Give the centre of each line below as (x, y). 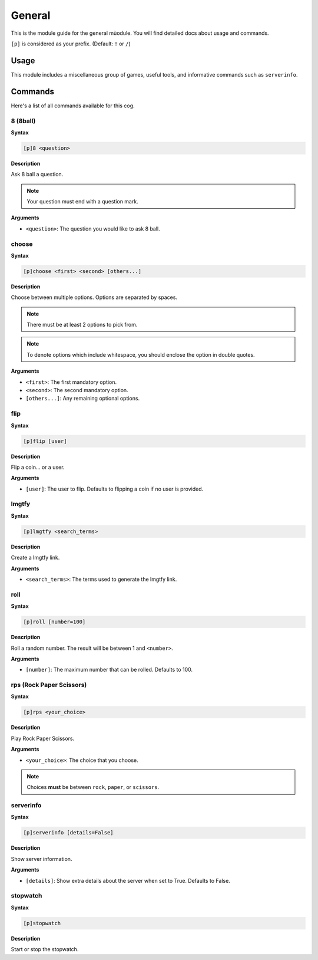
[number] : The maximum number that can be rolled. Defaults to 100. (109, 670)
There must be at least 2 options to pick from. (82, 325)
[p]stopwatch (42, 923)
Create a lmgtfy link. (35, 558)
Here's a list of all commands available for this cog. (73, 106)
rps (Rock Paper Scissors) (49, 685)
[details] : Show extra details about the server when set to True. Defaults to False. (128, 880)
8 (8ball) (23, 121)
